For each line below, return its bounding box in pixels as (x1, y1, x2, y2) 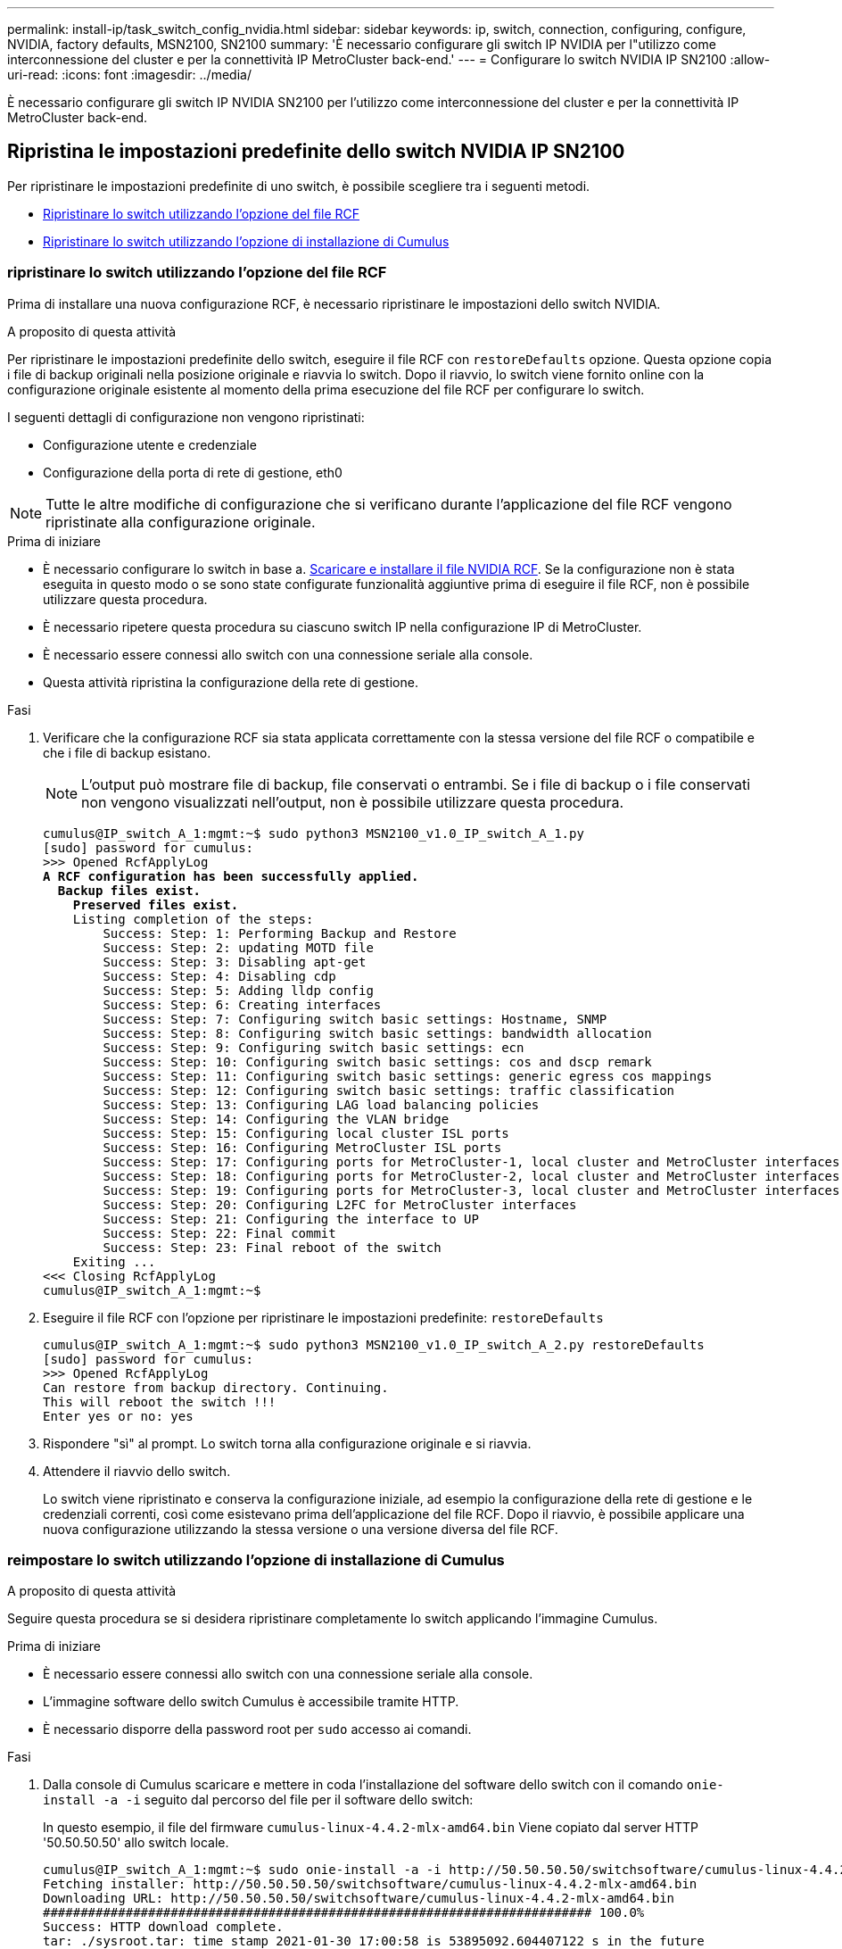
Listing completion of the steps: (72, 911, 314, 926)
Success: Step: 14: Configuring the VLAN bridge (103, 1111, 450, 1126)
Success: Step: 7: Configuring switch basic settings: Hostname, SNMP (103, 1011, 607, 1026)
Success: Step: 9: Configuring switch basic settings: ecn (103, 1040, 524, 1055)
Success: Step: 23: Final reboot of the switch (103, 1240, 442, 1255)
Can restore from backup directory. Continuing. (43, 1380, 389, 1395)
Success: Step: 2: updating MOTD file (103, 940, 374, 955)
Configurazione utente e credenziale (43, 436, 257, 452)
